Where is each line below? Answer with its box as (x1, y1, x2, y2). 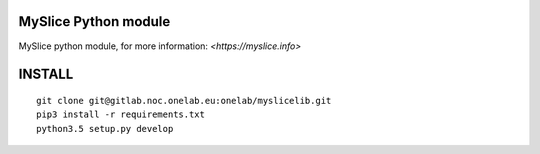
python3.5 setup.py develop (36, 123, 174, 134)
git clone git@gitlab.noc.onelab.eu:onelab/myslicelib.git (36, 95, 332, 106)
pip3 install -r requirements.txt (36, 109, 205, 120)
